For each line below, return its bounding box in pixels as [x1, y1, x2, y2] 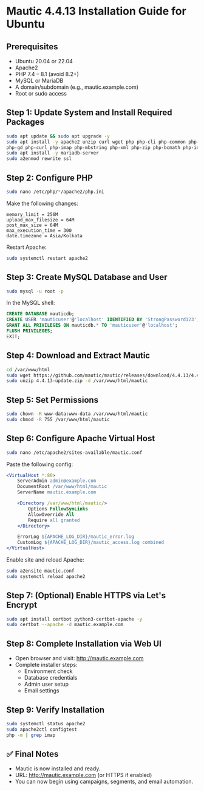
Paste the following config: [6, 461, 73, 468]
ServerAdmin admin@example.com [17, 478, 97, 484]
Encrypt [6, 600, 38, 610]
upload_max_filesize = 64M [6, 217, 75, 223]
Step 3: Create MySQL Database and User [6, 272, 168, 282]
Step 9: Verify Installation [6, 705, 105, 715]
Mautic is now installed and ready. [15, 765, 101, 772]
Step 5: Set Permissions [6, 394, 99, 405]
